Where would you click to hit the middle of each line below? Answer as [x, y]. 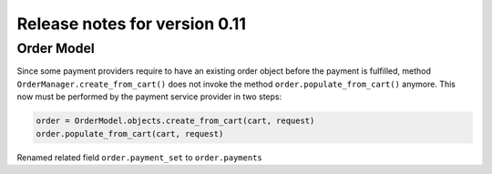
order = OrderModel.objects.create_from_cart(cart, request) [175, 121]
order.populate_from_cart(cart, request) [130, 133]
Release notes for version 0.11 [131, 24]
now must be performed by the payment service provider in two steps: [149, 97]
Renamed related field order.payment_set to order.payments [140, 157]
